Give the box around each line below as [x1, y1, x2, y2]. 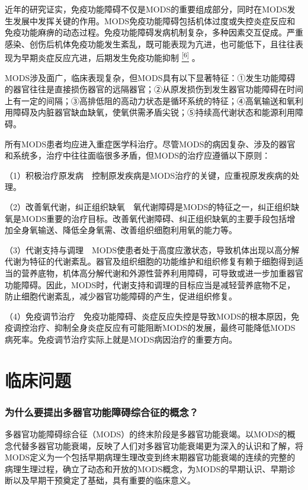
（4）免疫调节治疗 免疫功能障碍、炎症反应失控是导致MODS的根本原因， [5, 310, 291, 322]
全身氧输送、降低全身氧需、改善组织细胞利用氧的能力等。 [12, 224, 237, 236]
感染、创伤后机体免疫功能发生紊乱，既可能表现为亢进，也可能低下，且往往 [5, 37, 295, 50]
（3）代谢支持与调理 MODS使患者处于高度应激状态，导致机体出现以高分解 [5, 243, 300, 256]
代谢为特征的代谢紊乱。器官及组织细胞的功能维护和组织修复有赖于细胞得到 [5, 255, 295, 267]
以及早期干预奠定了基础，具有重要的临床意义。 [12, 474, 195, 486]
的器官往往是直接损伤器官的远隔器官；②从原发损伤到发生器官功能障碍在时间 [5, 83, 303, 95]
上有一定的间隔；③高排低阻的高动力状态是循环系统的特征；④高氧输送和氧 [5, 94, 295, 107]
